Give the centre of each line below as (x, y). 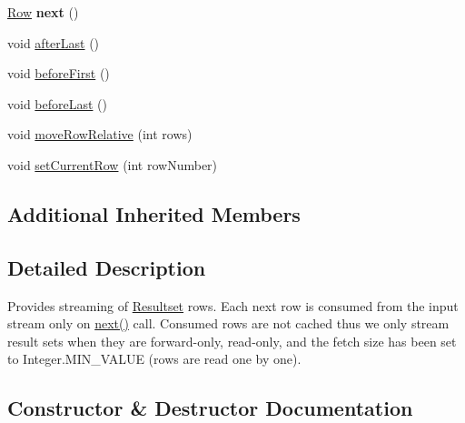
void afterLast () (54, 42)
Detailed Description (107, 267)
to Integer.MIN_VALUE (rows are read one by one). (154, 359)
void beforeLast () (57, 103)
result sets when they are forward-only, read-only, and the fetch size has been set (232, 341)
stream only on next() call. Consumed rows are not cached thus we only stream (228, 323)
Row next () (43, 12)
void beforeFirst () (59, 73)
